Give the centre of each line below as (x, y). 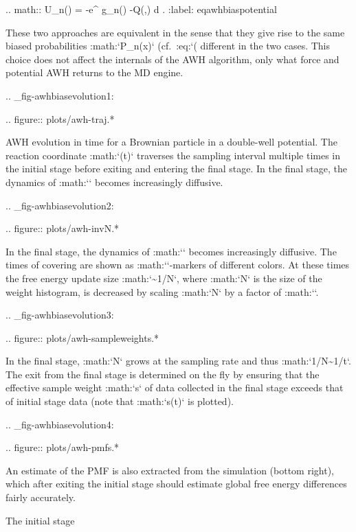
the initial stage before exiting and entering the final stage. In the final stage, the (176, 169)
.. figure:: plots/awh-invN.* (63, 228)
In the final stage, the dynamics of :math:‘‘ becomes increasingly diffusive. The (171, 251)
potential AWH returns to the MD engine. (94, 72)
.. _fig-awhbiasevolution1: (60, 95)
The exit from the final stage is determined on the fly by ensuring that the (163, 374)
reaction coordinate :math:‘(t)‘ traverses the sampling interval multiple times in (173, 155)
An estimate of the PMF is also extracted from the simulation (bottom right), (170, 470)
